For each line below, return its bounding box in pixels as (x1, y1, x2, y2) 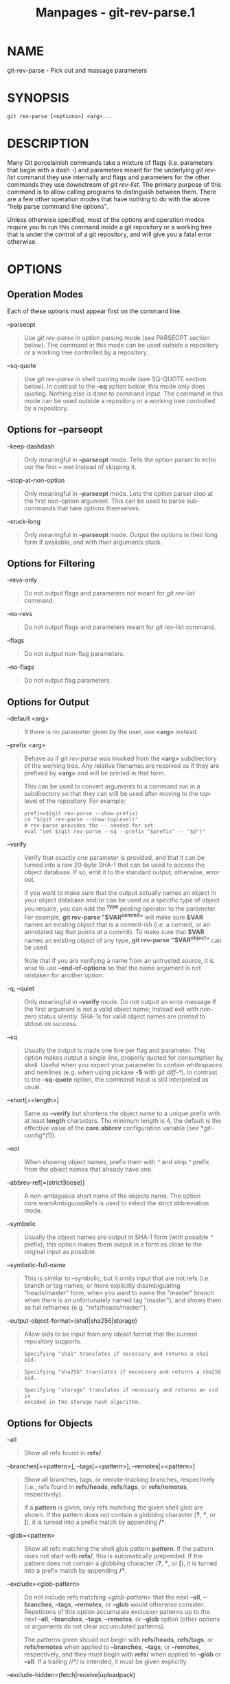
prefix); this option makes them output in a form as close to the (23, 1240, 203, 1249)
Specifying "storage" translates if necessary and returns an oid (23, 1387, 218, 1393)
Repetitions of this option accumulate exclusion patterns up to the (23, 1608, 211, 1616)
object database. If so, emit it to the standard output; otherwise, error (23, 868, 220, 876)
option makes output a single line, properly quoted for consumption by (23, 1054, 224, 1062)
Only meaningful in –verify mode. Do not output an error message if (23, 998, 216, 1006)
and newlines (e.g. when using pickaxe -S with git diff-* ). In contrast (23, 1068, 218, 1076)
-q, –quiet (7, 984, 34, 993)
